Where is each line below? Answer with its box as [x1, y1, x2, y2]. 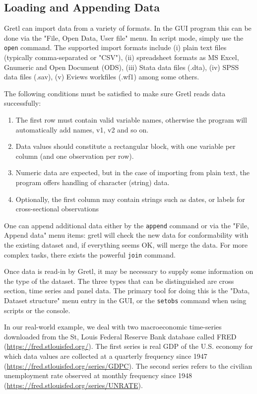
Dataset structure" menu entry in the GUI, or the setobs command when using [4, 295, 247, 306]
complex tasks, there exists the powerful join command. [4, 249, 176, 260]
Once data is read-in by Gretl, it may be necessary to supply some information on [4, 266, 254, 276]
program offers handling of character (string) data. [15, 177, 170, 187]
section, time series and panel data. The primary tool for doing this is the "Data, [4, 285, 250, 296]
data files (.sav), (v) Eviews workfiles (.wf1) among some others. [4, 71, 199, 82]
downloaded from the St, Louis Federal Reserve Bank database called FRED [4, 331, 237, 341]
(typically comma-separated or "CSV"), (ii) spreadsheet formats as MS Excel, [4, 52, 239, 63]
